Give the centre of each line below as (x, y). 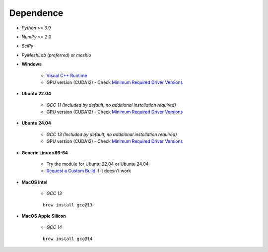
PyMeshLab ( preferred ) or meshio (56, 55)
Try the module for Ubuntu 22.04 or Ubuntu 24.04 (98, 164)
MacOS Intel (34, 182)
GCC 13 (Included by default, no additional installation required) (112, 134)
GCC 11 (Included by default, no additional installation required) (111, 105)
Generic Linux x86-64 (45, 153)
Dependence (36, 13)
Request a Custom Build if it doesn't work (89, 171)
